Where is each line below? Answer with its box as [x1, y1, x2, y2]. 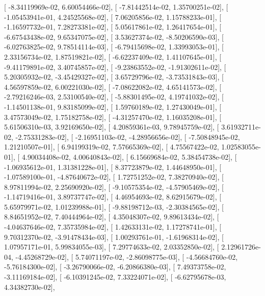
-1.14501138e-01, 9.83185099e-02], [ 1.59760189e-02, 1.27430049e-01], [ [4, 101, 222, 112]
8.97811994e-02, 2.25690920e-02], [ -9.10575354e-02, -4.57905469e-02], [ [4, 181, 224, 192]
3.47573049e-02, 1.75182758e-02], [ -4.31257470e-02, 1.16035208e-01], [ [4, 111, 222, 122]
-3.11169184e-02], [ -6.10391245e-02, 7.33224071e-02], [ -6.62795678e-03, [4, 272, 226, 282]
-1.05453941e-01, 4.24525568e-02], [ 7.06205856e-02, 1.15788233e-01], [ [4, 11, 222, 22]
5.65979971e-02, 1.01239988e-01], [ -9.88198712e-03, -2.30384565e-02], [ [4, 201, 224, 212]
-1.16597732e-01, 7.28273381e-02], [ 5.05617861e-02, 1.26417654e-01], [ [4, 21, 222, 32]
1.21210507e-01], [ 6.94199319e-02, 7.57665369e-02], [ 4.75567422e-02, [4, 141, 219, 152]
